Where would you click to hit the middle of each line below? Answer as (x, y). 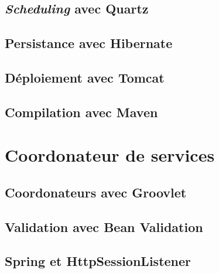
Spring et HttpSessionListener (98, 261)
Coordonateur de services (110, 155)
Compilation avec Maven (81, 112)
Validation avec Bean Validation (104, 226)
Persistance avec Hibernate (89, 43)
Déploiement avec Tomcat (85, 77)
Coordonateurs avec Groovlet (96, 192)
